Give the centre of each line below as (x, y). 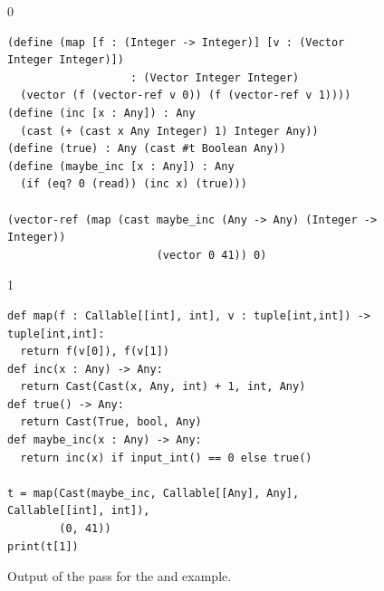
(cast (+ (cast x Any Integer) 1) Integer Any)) (169, 131)
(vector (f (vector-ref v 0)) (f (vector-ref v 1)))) (186, 95)
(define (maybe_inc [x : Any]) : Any (121, 166)
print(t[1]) (43, 546)
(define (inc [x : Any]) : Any (101, 113)
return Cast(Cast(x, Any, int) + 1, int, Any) (163, 387)
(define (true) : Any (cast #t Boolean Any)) (147, 149)
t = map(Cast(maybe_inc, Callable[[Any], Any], (154, 493)
